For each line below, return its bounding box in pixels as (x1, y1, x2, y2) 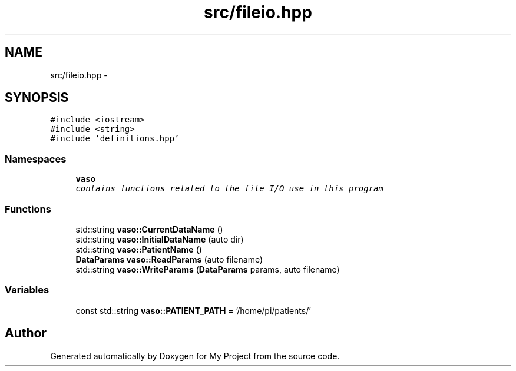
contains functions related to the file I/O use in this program (75, 184, 383, 194)
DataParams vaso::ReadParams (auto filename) (75, 254, 263, 264)
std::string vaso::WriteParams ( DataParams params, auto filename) (75, 264, 340, 274)
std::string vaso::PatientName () (75, 244, 202, 254)
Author (5, 326, 47, 341)
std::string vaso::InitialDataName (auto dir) (75, 234, 244, 244)
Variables (5, 284, 49, 296)
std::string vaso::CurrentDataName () (75, 224, 223, 234)
